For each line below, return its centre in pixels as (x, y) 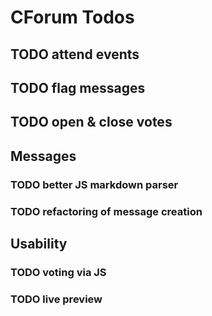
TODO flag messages (78, 87)
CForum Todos (72, 17)
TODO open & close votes (91, 122)
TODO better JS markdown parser (94, 184)
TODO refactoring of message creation (106, 211)
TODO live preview (56, 299)
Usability (39, 243)
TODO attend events (75, 54)
